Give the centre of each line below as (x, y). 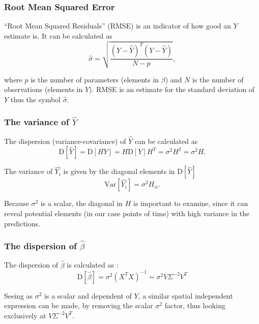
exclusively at (25, 315)
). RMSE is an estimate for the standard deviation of (172, 89)
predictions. (22, 223)
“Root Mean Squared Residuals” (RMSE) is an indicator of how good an (118, 26)
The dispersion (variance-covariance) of (65, 141)
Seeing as (19, 295)
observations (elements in (44, 89)
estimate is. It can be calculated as (58, 35)
